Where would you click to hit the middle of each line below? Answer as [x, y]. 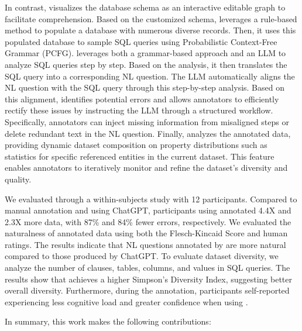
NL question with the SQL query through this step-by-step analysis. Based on [145, 87]
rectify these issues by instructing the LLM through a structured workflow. [139, 110]
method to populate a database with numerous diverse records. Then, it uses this [150, 30]
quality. [18, 179]
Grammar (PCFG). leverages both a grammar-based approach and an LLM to [145, 53]
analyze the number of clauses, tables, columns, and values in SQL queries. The [147, 268]
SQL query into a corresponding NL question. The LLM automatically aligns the [150, 76]
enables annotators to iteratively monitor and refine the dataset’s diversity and [146, 168]
